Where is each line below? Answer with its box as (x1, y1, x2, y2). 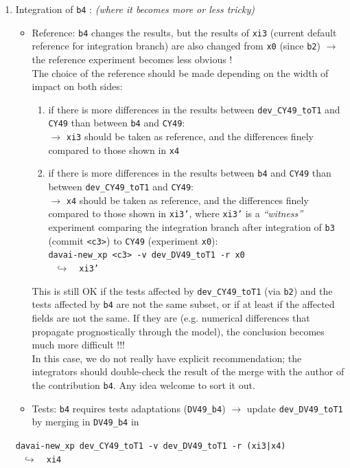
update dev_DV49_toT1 (246, 401, 343, 415)
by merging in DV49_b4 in (32, 414, 139, 429)
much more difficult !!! (32, 337, 125, 352)
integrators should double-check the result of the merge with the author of (32, 364, 345, 379)
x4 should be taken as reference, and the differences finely (66, 192, 309, 207)
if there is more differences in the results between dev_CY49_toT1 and (48, 102, 340, 116)
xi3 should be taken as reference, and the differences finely (66, 129, 314, 144)
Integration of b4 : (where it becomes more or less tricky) (15, 2, 255, 16)
